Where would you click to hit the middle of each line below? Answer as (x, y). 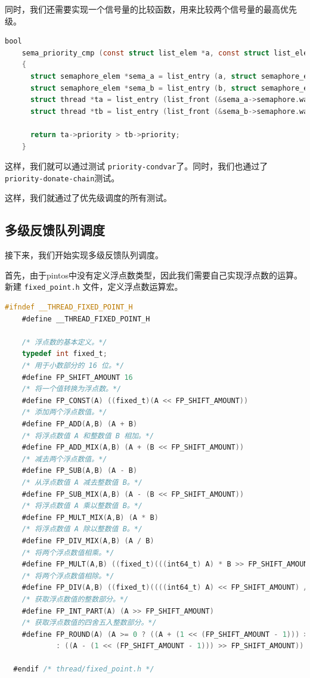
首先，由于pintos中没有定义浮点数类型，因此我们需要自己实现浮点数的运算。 (154, 275)
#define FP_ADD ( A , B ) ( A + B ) (80, 424)
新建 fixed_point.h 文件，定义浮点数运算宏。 (94, 287)
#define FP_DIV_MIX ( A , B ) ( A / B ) (88, 541)
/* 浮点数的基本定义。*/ (64, 342)
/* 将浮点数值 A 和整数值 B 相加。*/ (88, 436)
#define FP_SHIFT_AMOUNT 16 (77, 377)
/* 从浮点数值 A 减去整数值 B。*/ (82, 482)
